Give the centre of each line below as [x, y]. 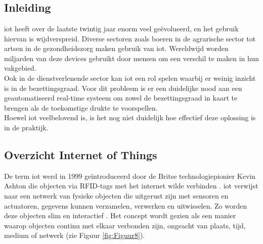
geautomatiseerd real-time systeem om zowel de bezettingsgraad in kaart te [121, 98]
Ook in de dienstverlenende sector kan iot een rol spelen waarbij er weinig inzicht [130, 78]
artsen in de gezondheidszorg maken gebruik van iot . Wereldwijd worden [116, 48]
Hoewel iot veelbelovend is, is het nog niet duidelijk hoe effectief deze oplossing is [130, 117]
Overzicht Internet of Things [81, 154]
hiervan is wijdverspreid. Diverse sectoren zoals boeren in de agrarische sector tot [130, 38]
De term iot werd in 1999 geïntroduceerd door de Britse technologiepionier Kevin [130, 176]
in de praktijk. [26, 127]
